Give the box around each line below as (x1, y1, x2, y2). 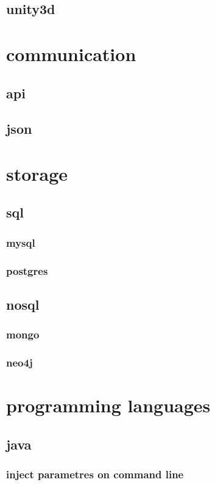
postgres (6, 263, 48, 278)
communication (6, 41, 136, 66)
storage (6, 161, 68, 186)
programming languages (6, 393, 211, 418)
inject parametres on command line (6, 467, 184, 482)
